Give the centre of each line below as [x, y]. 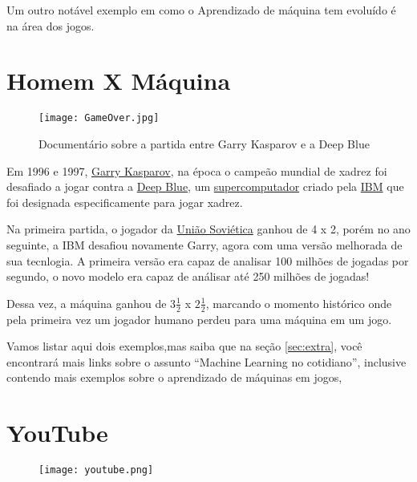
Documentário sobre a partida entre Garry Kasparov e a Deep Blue [204, 143]
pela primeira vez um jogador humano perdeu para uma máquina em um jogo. [199, 319]
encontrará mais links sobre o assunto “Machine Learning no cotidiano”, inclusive [206, 361]
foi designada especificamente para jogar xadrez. [125, 202]
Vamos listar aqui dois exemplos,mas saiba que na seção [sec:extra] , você [184, 346]
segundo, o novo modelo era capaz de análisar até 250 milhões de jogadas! [188, 276]
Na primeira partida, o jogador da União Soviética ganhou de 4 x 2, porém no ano [208, 229]
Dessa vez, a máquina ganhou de [87, 303]
